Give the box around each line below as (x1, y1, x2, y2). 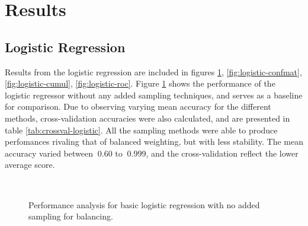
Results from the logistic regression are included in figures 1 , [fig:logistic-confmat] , (5, 65, 302, 78)
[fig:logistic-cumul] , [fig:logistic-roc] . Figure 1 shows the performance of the (5, 77, 275, 90)
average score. (5, 158, 55, 171)
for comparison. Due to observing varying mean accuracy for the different (5, 100, 271, 113)
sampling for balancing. (28, 210, 113, 222)
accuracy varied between (5, 147, 94, 159)
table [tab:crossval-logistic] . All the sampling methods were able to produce (5, 123, 278, 136)
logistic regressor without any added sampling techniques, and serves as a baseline (5, 88, 303, 101)
